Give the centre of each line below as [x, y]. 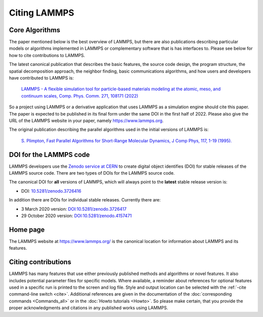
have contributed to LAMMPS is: [41, 78]
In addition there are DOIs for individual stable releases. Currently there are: [85, 200]
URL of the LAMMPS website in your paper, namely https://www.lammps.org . [86, 120]
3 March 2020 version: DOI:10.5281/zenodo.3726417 [74, 209]
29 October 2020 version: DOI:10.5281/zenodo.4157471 [76, 216]
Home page [27, 229]
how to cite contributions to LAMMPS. [47, 55]
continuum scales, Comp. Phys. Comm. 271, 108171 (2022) [80, 96]
